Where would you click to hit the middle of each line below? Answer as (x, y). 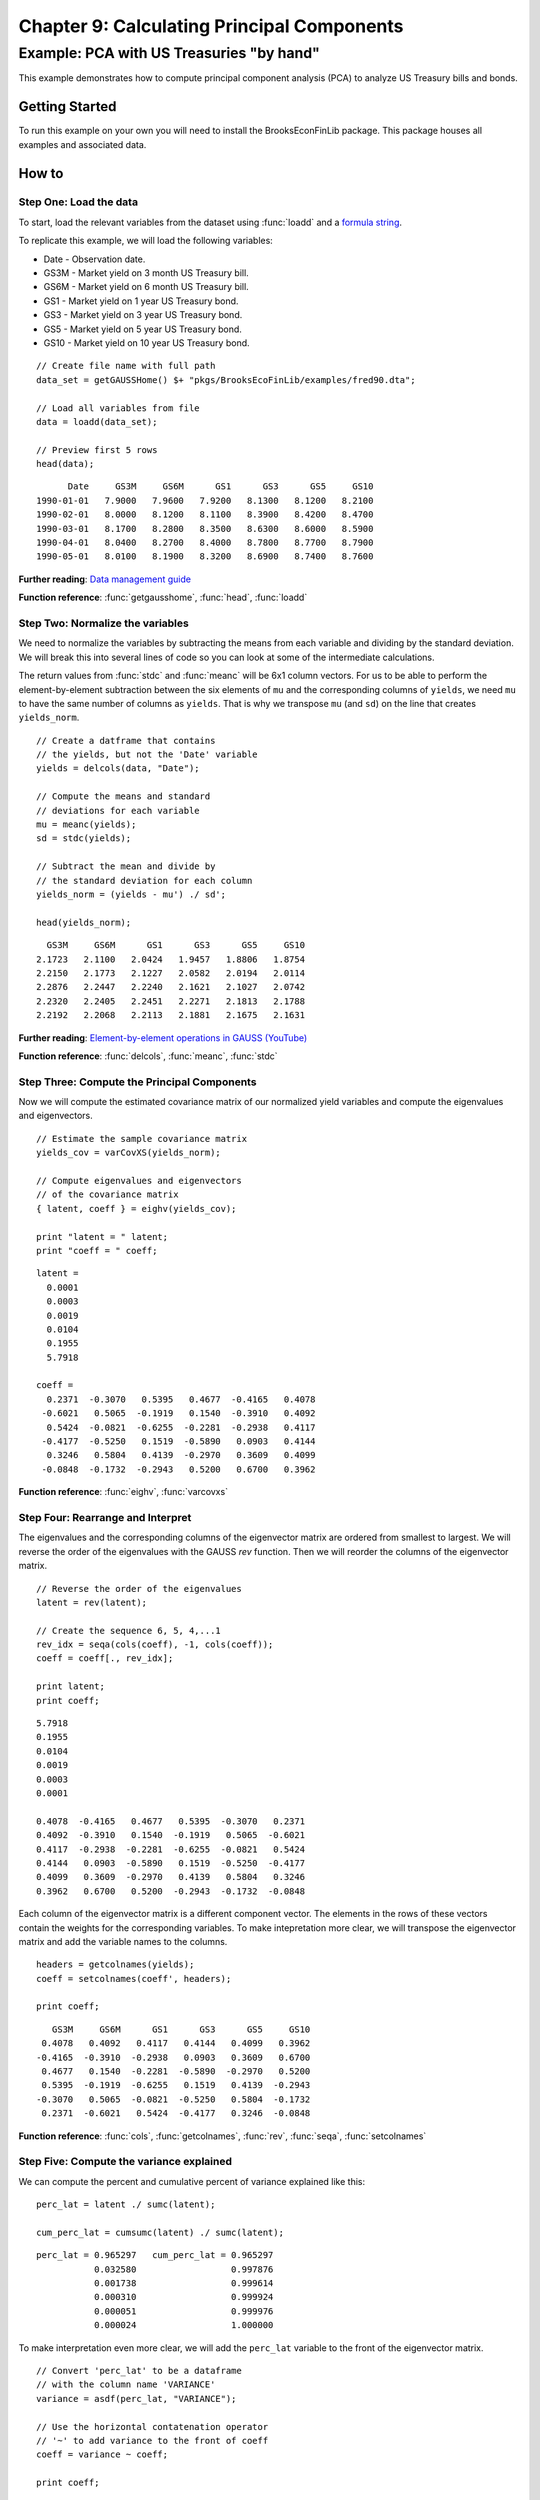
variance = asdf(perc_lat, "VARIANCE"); (136, 2398)
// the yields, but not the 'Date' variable (147, 754)
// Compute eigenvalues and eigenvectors (139, 1180)
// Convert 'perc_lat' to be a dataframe (139, 2371)
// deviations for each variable (118, 810)
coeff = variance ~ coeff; (102, 2454)
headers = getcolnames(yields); (115, 1964)
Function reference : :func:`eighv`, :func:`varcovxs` (123, 1492)
